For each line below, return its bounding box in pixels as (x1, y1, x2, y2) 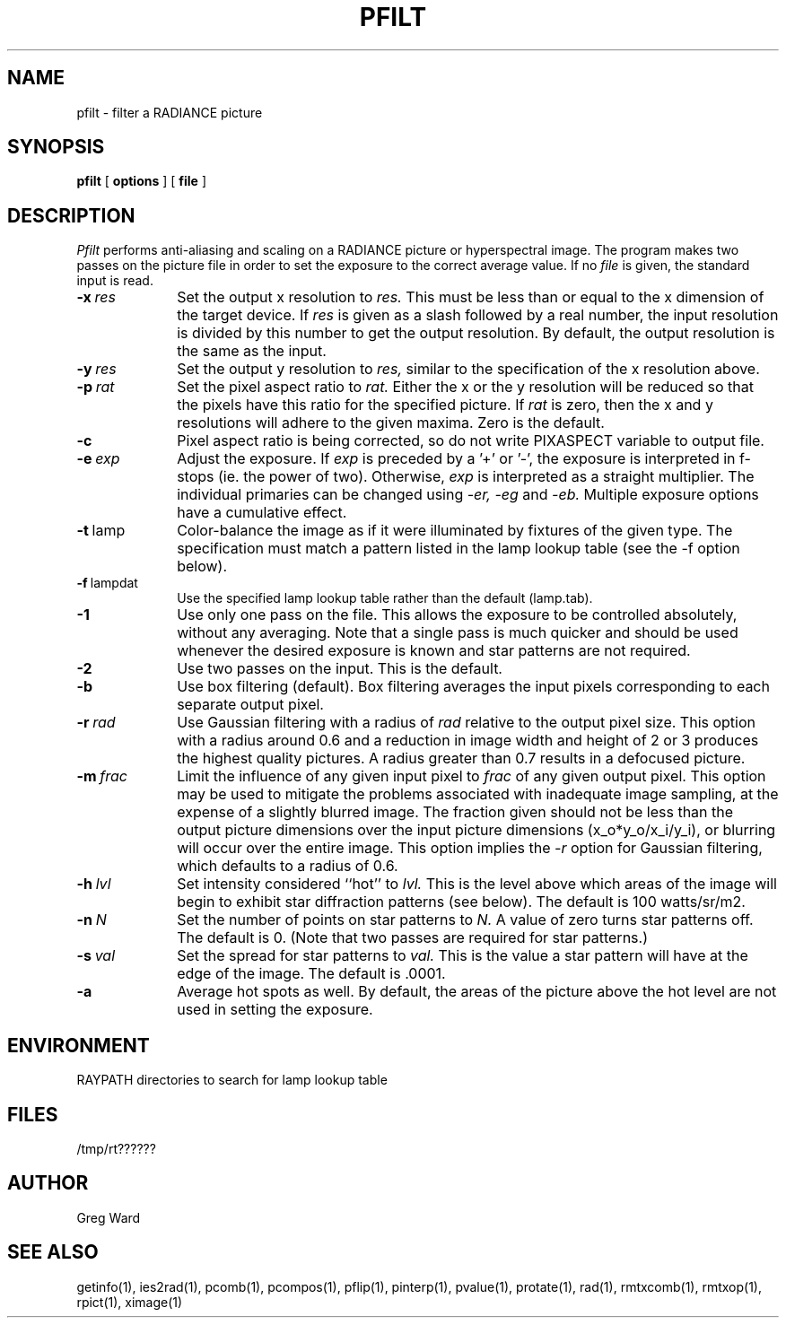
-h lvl (76, 875, 111, 894)
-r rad (76, 713, 116, 732)
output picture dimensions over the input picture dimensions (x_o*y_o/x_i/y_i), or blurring (177, 821, 776, 840)
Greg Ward (76, 1209, 141, 1225)
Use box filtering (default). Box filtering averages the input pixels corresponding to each (177, 677, 770, 696)
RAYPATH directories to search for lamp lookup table (76, 1072, 388, 1088)
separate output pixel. (177, 695, 324, 714)
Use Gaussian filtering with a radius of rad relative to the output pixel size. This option (177, 713, 756, 732)
